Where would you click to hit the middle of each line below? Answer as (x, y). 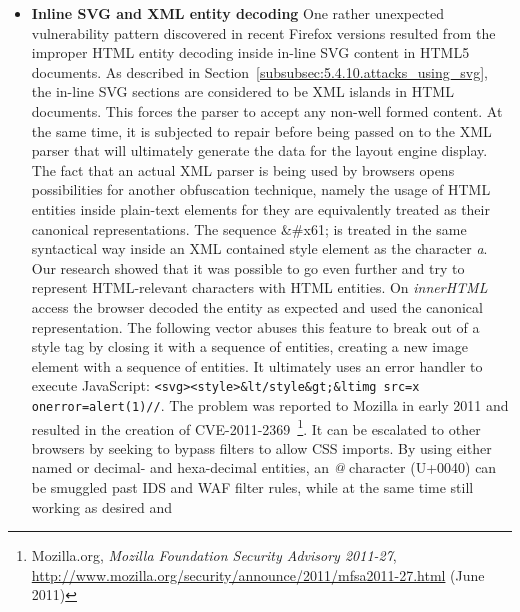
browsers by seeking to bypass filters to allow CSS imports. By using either (261, 447)
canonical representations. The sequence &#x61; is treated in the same (249, 228)
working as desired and (102, 506)
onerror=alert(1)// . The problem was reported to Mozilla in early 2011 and (270, 404)
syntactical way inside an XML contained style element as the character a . (259, 248)
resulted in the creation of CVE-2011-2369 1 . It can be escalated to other (256, 427)
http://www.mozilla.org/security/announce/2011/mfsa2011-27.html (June (258, 574)
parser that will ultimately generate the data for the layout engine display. (259, 150)
